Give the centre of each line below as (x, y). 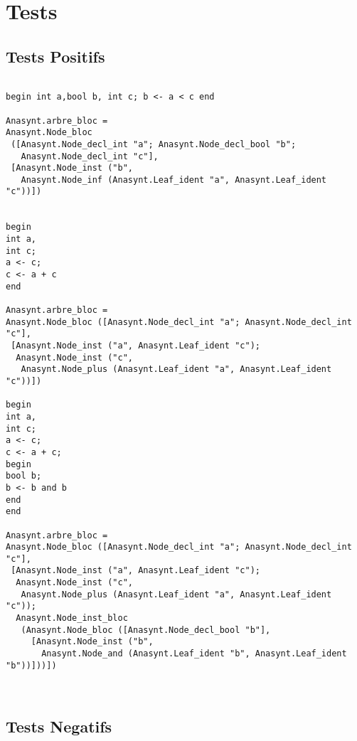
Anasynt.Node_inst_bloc (72, 618)
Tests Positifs (55, 56)
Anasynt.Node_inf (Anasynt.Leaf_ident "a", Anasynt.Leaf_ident (174, 180)
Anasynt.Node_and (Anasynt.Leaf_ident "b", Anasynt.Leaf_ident (194, 654)
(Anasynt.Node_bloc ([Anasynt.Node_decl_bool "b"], (146, 630)
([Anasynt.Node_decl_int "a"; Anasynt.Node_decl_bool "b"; (154, 144)
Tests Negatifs (59, 726)
